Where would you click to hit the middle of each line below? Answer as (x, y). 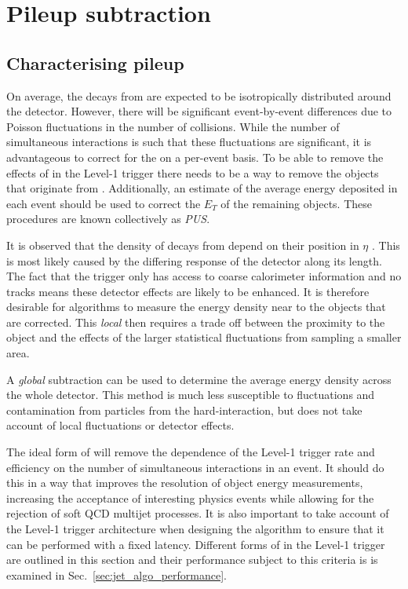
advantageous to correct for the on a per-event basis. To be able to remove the (195, 157)
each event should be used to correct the (104, 203)
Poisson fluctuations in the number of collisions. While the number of (173, 126)
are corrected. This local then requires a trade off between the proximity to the (196, 322)
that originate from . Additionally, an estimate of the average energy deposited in (202, 188)
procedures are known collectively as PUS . (108, 219)
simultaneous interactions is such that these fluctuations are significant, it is (189, 142)
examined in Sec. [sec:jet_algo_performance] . (117, 574)
